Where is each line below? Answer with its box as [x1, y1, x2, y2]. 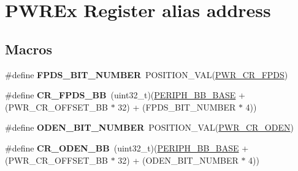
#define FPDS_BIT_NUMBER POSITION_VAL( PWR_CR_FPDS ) [5, 68, 288, 81]
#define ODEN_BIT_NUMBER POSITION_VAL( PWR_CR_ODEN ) [5, 121, 294, 134]
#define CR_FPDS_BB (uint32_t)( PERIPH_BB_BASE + [5, 89, 245, 101]
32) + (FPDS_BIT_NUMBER [118, 100, 236, 113]
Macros [5, 39, 52, 58]
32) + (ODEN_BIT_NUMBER [118, 153, 239, 166]
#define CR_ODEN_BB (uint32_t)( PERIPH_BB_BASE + [5, 141, 249, 154]
